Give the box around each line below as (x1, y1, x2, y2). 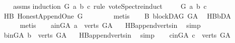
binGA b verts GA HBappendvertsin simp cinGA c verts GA (3, 29, 231, 40)
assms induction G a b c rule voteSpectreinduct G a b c (13, 1, 207, 11)
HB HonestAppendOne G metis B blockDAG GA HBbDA (3, 10, 231, 21)
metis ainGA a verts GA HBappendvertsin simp (20, 20, 201, 30)
